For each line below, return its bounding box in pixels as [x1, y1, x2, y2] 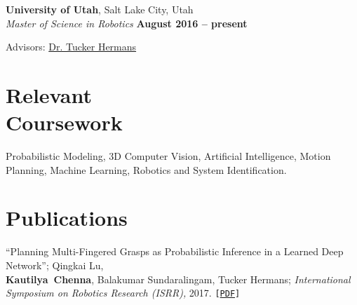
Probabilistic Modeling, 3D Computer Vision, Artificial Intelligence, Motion [6, 149, 331, 163]
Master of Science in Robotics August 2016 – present [6, 15, 248, 30]
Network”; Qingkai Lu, [6, 258, 104, 272]
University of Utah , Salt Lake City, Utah [6, 2, 194, 16]
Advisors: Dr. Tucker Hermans [6, 39, 137, 54]
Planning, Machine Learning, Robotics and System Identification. [6, 162, 287, 177]
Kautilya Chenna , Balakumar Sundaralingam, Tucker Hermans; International [6, 271, 351, 286]
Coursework [6, 108, 123, 137]
